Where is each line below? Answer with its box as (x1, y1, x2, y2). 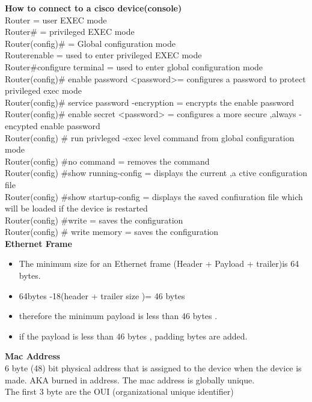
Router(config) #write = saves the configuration (5, 213, 183, 226)
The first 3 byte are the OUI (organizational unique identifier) (5, 385, 234, 398)
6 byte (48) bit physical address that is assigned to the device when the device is (5, 362, 302, 374)
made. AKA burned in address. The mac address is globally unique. (5, 373, 255, 386)
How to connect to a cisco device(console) (5, 2, 182, 14)
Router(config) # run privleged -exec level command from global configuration (5, 131, 295, 144)
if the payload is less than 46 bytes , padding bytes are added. (19, 329, 248, 342)
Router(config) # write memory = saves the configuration (5, 225, 219, 238)
